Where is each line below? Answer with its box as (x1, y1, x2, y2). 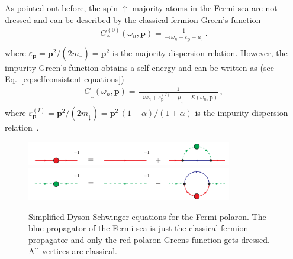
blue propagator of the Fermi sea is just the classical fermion (28, 222, 249, 234)
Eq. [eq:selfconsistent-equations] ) (5, 73, 124, 85)
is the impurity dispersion (195, 106, 288, 119)
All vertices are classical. (28, 245, 117, 257)
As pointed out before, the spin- (5, 2, 121, 14)
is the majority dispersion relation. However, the (112, 46, 288, 59)
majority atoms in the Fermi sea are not (132, 2, 278, 14)
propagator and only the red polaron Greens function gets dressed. (28, 233, 270, 245)
